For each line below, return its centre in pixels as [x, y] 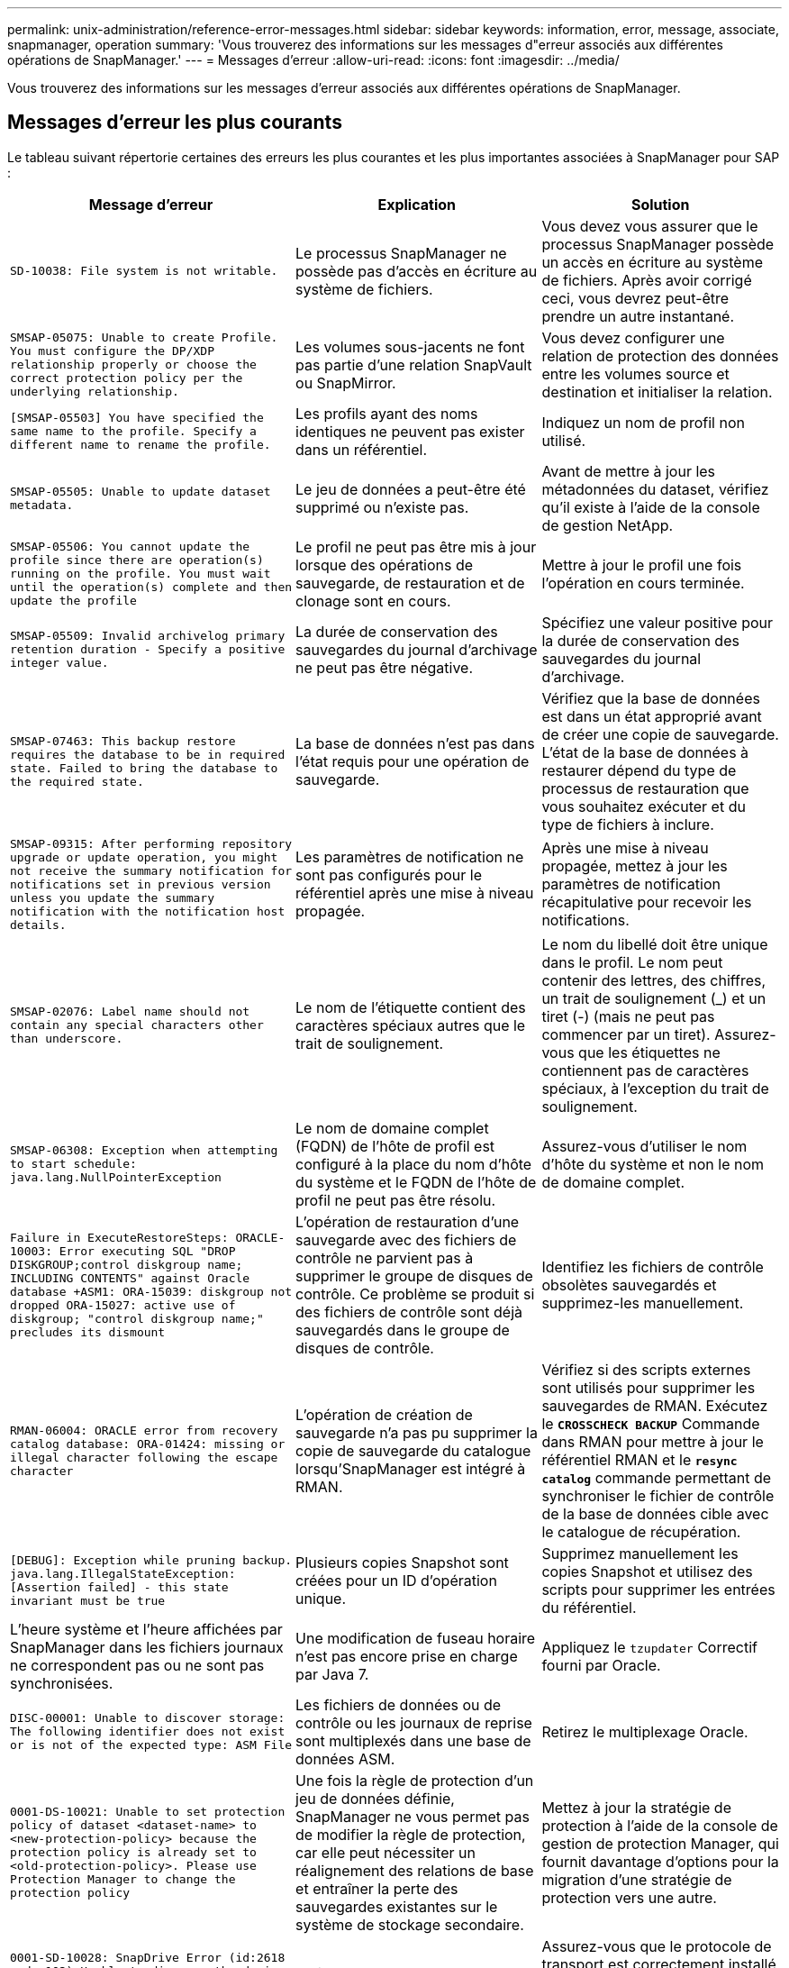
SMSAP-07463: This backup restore [123, 741]
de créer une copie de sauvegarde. [660, 734]
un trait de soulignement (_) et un [654, 998]
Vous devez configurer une [633, 337]
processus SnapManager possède [658, 244]
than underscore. [67, 1039]
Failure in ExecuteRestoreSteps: [119, 1237]
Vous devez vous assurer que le [650, 226]
